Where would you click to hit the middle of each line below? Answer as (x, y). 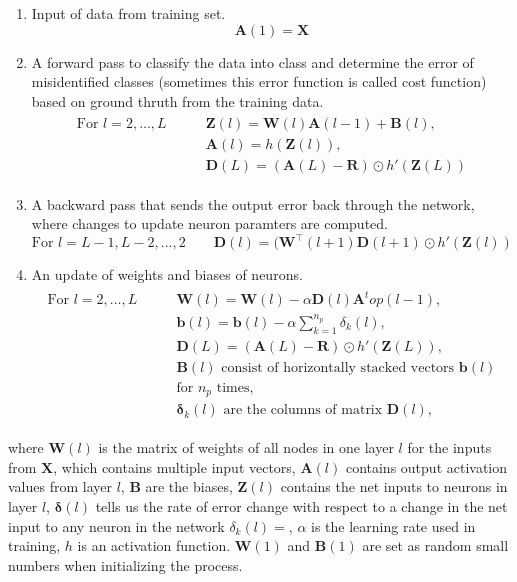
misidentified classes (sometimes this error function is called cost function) (259, 81)
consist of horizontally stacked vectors (338, 367)
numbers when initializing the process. (125, 564)
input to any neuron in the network (116, 525)
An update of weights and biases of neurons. (167, 274)
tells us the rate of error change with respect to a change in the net (301, 506)
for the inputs (449, 447)
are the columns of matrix (303, 410)
